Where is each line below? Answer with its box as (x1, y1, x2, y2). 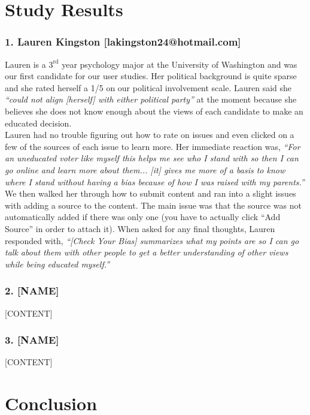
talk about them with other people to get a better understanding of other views (5, 246, 288, 258)
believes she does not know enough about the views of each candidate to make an (5, 104, 303, 117)
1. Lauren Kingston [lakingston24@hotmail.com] (5, 34, 241, 49)
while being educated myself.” (5, 257, 110, 270)
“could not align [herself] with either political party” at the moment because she (5, 93, 297, 106)
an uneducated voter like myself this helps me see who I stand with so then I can (5, 152, 299, 164)
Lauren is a (5, 58, 46, 70)
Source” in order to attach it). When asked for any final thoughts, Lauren (5, 222, 275, 234)
